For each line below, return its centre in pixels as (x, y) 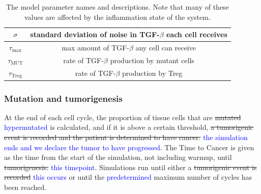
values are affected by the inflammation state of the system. (117, 17)
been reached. (25, 187)
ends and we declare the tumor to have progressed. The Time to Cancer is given (129, 147)
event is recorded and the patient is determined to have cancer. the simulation (126, 137)
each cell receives (197, 34)
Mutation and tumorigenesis (63, 98)
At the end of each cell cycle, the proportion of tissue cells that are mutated (123, 117)
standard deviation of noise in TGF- (95, 34)
